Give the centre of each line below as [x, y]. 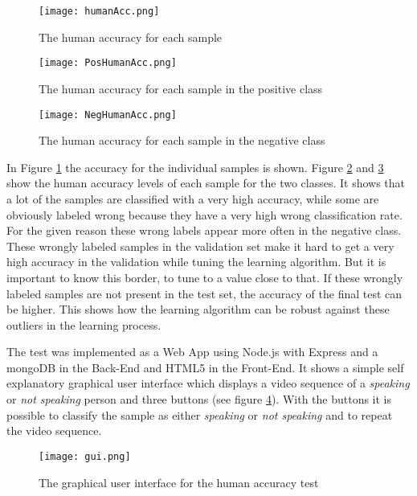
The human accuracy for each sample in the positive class [181, 88]
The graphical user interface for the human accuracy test [179, 482]
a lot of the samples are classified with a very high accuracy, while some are [193, 198]
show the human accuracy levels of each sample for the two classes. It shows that [206, 183]
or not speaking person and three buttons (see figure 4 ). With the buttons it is [199, 399]
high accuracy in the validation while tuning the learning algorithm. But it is [196, 262]
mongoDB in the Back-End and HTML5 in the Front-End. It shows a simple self [205, 367]
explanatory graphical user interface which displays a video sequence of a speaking [208, 383]
